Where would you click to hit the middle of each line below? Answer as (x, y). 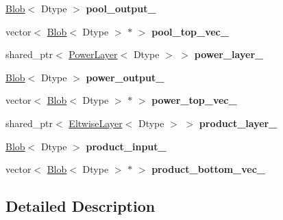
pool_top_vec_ (190, 31)
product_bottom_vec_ (209, 169)
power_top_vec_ (194, 100)
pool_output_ (121, 8)
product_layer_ (238, 123)
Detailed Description (81, 206)
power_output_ (125, 77)
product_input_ (126, 146)
